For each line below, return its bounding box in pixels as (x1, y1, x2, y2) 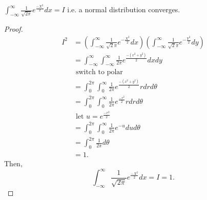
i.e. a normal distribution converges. (67, 4, 180, 15)
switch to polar (75, 69, 123, 76)
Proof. (4, 23, 23, 34)
